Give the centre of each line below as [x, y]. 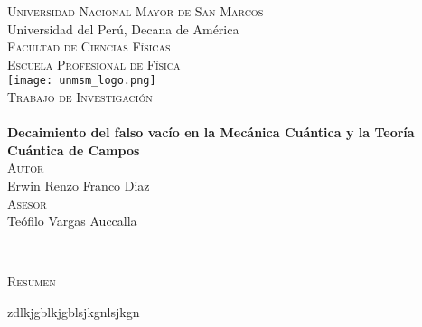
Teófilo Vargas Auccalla [72, 221]
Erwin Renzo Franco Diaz [79, 185]
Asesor [27, 203]
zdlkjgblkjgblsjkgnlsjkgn [74, 311]
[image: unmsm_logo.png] [82, 81]
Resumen [32, 281]
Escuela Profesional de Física [94, 64]
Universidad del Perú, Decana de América [123, 28]
